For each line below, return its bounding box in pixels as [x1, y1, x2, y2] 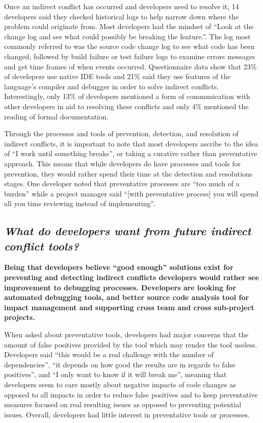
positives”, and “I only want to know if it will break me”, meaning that [4, 369, 227, 380]
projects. [4, 312, 35, 322]
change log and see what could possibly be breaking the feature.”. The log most [4, 31, 251, 41]
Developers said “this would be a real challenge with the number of [4, 349, 214, 360]
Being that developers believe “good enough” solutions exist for [4, 262, 233, 272]
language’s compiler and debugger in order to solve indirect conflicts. [4, 81, 219, 91]
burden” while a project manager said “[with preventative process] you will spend [4, 188, 258, 198]
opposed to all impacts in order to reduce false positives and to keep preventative [4, 389, 258, 400]
